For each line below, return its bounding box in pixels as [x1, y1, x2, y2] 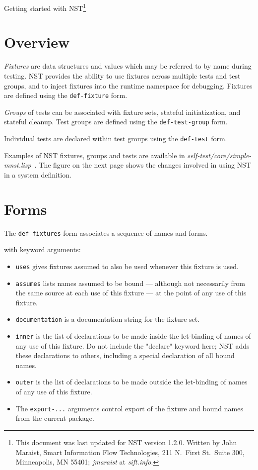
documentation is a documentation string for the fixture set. [15, 314, 200, 324]
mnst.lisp [4, 160, 31, 170]
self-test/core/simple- [187, 150, 252, 160]
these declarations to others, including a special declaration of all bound [15, 350, 235, 361]
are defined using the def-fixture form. [4, 90, 128, 100]
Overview [4, 32, 70, 52]
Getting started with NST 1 [4, 1, 86, 13]
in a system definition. [4, 169, 71, 180]
